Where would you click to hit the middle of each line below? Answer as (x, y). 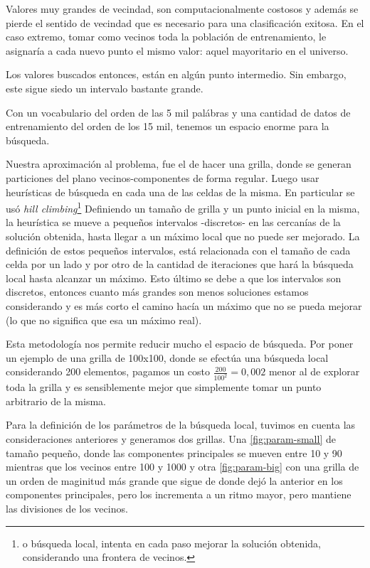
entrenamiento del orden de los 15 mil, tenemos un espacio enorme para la (168, 126)
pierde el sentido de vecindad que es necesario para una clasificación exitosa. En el (185, 22)
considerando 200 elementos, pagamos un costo (108, 371)
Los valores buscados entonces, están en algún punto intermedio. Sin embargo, (176, 74)
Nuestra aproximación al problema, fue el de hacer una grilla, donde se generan (179, 164)
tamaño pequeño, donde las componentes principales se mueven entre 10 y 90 (174, 452)
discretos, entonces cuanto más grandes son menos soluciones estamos (157, 292)
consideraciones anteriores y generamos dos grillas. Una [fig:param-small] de (171, 438)
